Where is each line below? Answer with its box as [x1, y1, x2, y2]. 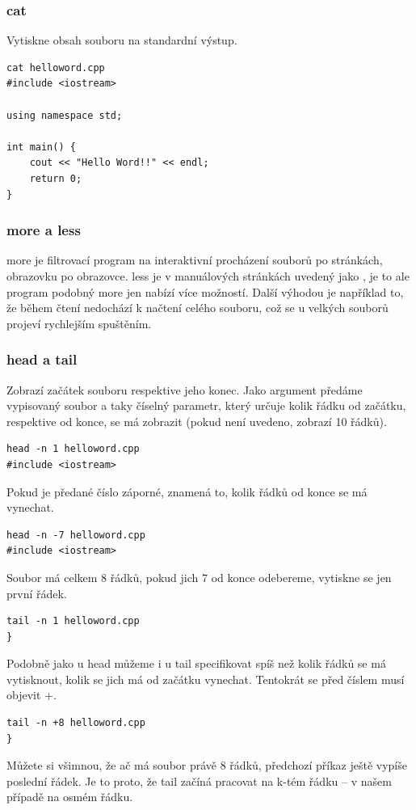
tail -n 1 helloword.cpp [6, 615, 140, 627]
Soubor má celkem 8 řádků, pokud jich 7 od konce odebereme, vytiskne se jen [6, 568, 392, 585]
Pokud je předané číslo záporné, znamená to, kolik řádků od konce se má [6, 483, 368, 500]
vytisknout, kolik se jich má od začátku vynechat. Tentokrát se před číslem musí [6, 670, 405, 687]
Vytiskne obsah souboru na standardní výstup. [6, 32, 237, 49]
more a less [6, 220, 81, 240]
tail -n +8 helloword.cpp [6, 717, 145, 729]
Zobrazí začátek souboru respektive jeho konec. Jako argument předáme [6, 381, 363, 398]
